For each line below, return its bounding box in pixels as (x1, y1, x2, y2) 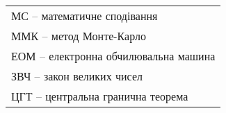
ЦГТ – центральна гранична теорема (11, 88, 188, 104)
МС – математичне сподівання (11, 8, 158, 24)
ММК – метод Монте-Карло (11, 28, 146, 44)
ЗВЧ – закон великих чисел (11, 68, 143, 84)
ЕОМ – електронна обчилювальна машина (11, 48, 216, 64)
